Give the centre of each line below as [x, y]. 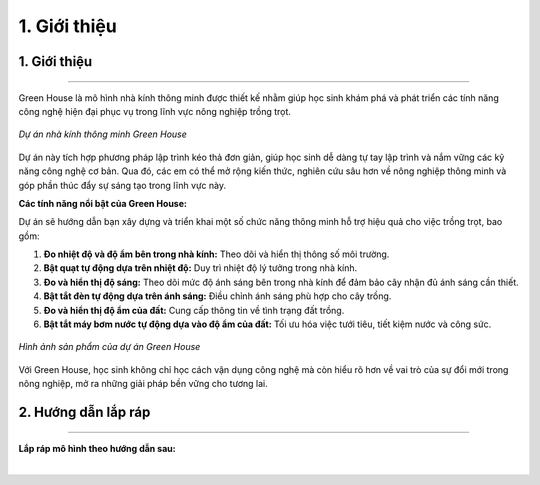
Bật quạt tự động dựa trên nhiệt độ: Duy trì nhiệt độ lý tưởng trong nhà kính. [200, 268]
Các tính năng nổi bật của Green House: [102, 203]
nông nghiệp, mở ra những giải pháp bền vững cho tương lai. [143, 384]
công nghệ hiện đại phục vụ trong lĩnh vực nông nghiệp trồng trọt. [155, 111]
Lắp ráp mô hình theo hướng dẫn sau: [97, 448]
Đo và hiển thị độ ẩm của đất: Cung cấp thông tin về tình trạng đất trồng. [194, 310]
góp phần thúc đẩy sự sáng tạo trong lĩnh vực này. [122, 185]
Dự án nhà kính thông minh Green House [102, 134]
